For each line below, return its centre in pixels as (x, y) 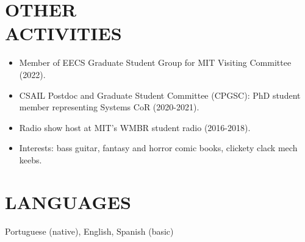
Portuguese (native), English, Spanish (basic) (89, 231)
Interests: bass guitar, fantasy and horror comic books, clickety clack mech (158, 148)
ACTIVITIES (63, 33)
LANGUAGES (68, 201)
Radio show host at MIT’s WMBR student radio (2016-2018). (135, 127)
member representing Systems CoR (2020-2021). (109, 107)
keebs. (30, 159)
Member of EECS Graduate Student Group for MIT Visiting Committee (155, 62)
